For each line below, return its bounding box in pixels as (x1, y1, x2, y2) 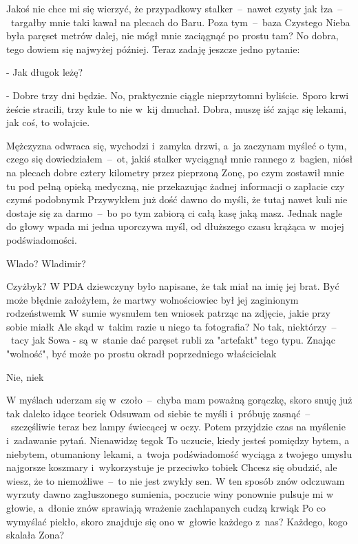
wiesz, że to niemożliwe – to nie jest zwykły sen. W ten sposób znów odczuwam (6, 473, 345, 488)
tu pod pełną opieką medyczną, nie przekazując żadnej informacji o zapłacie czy (6, 178, 345, 193)
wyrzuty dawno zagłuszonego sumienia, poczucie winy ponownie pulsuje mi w (6, 487, 334, 501)
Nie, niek (6, 369, 44, 384)
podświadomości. (6, 232, 77, 247)
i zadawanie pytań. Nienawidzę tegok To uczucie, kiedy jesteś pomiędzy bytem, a (6, 433, 350, 448)
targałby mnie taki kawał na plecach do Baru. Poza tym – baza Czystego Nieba (10, 14, 350, 29)
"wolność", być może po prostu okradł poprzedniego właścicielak (6, 346, 277, 361)
